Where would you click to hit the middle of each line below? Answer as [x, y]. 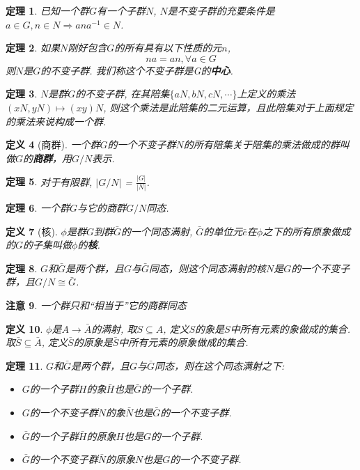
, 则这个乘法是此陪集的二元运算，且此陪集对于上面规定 [228, 107]
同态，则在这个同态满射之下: [220, 365]
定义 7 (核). [32, 231]
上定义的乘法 [266, 94]
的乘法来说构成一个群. [56, 121]
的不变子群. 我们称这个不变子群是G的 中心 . [137, 70]
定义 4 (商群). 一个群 [53, 144]
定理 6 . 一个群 [38, 207]
